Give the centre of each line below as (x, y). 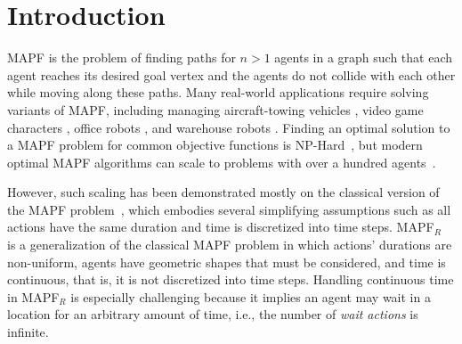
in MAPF (33, 296)
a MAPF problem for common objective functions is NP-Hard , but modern (215, 145)
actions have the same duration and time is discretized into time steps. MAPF (221, 227)
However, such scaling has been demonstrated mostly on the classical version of (223, 192)
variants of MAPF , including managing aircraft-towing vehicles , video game (215, 109)
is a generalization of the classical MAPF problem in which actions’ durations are (230, 245)
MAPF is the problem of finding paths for (122, 57)
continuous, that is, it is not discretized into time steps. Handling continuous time (231, 279)
